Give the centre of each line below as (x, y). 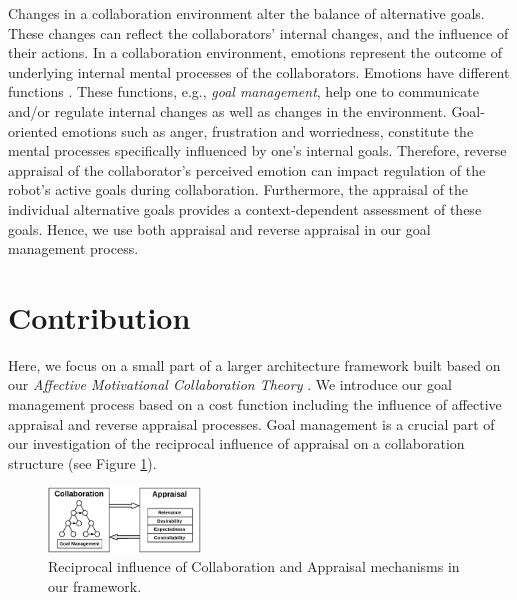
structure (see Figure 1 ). (82, 462)
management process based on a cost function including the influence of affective (255, 404)
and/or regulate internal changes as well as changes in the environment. (227, 110)
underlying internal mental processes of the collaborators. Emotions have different (259, 71)
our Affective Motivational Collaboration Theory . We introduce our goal (230, 384)
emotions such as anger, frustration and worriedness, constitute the (268, 130)
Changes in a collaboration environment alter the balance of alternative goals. (246, 13)
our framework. (95, 585)
